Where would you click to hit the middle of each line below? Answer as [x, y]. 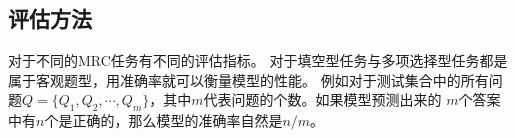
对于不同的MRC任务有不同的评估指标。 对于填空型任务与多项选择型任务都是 [258, 60]
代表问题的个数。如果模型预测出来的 [322, 99]
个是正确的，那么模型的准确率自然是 [163, 120]
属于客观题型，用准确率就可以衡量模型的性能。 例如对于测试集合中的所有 [248, 79]
